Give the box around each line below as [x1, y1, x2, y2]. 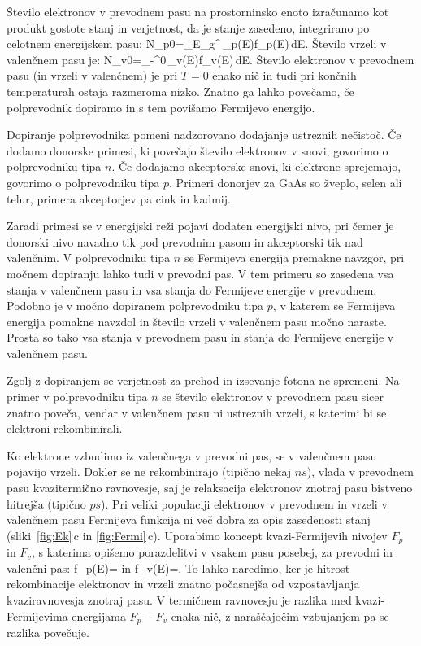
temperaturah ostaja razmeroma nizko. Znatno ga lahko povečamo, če [7, 82, 354, 99]
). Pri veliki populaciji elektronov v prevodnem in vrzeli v [101, 495, 388, 512]
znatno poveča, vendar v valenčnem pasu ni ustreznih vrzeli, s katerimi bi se [7, 404, 387, 421]
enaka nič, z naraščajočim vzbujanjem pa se [171, 607, 389, 624]
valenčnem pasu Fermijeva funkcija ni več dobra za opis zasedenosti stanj [7, 511, 371, 528]
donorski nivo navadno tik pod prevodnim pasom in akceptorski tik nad [7, 233, 363, 250]
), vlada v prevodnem [306, 463, 414, 480]
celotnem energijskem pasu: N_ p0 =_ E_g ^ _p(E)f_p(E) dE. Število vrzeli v [7, 35, 387, 52]
